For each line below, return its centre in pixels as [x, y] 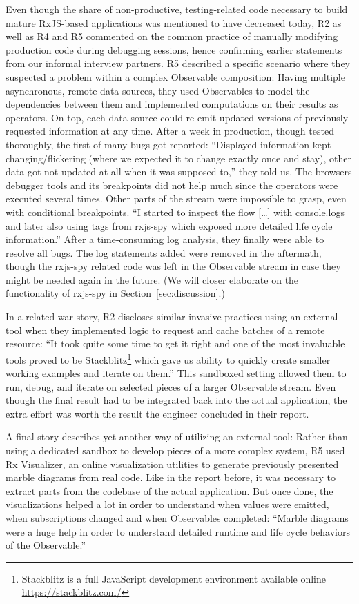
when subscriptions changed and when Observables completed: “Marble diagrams [177, 518]
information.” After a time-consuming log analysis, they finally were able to [165, 239]
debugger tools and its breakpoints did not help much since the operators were [172, 185]
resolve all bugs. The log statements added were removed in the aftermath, [164, 252]
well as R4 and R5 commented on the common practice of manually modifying [172, 36]
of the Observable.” [46, 545]
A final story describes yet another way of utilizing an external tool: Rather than [177, 437]
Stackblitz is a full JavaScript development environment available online [174, 578]
